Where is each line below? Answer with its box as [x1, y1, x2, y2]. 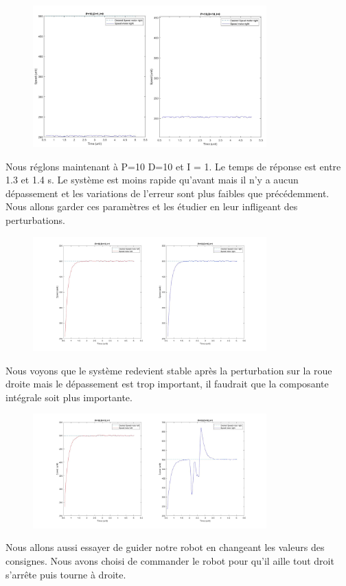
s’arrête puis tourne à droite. [5, 567, 126, 581]
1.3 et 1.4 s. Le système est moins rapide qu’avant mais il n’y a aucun [5, 172, 299, 187]
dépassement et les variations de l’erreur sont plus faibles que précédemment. [5, 185, 330, 200]
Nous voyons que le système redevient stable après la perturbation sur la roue [5, 363, 332, 377]
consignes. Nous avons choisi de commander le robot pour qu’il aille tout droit [5, 553, 334, 567]
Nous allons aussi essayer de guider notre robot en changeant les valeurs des [5, 540, 325, 554]
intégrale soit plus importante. [5, 390, 132, 404]
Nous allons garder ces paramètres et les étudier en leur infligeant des [5, 199, 298, 214]
